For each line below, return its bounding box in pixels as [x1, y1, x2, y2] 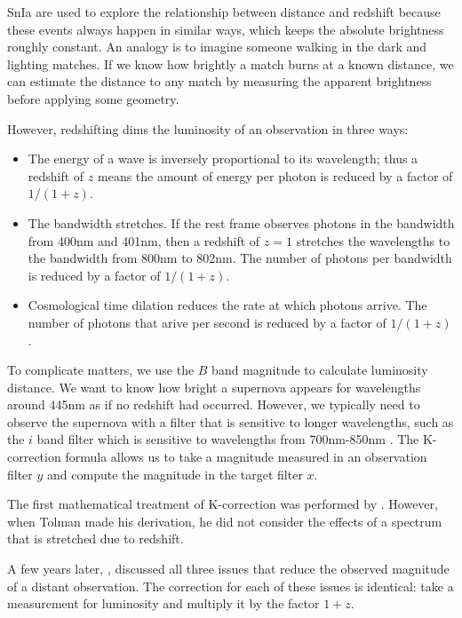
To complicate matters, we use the [7, 360, 195, 379]
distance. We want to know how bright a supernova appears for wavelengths [7, 377, 421, 396]
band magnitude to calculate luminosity [211, 360, 428, 379]
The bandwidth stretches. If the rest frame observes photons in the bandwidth [28, 213, 455, 232]
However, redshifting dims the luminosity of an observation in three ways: [7, 119, 409, 138]
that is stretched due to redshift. [7, 529, 184, 548]
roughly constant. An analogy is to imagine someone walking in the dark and [7, 37, 427, 56]
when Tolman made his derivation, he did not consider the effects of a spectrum [7, 511, 442, 530]
